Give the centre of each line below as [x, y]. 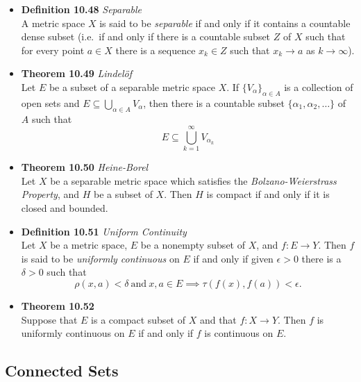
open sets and [50, 102]
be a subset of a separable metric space [132, 86]
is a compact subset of [138, 319]
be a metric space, [89, 245]
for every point [53, 50]
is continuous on [239, 333]
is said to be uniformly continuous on [100, 258]
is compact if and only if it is [268, 194]
